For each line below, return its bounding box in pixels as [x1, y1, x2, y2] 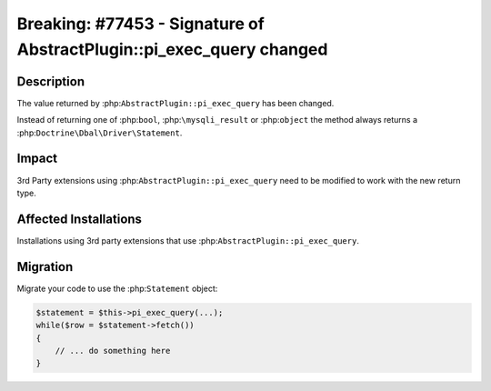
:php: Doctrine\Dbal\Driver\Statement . [16, 127, 183, 138]
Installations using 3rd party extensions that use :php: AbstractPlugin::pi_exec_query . [16, 235, 359, 246]
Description [16, 74, 85, 89]
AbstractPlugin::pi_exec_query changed [16, 39, 328, 59]
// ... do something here [55, 346, 171, 356]
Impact [16, 151, 58, 166]
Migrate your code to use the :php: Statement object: [16, 283, 218, 294]
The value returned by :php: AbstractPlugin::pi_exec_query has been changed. [16, 97, 335, 108]
